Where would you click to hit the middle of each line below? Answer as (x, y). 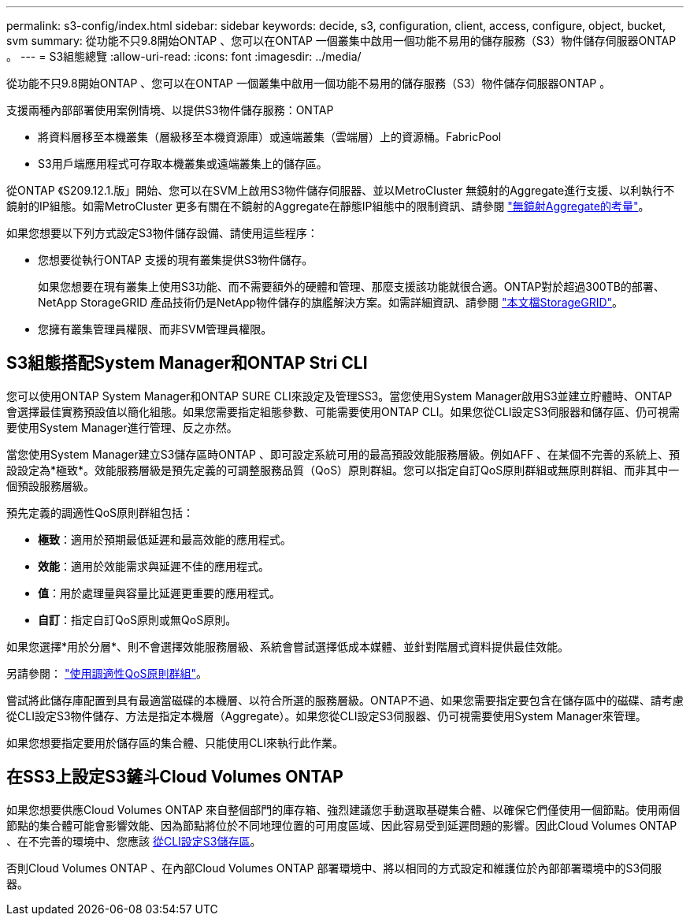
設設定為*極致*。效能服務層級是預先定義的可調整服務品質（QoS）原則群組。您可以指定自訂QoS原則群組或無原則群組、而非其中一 (343, 470)
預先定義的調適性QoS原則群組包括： (100, 512)
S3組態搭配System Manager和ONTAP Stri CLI (187, 363)
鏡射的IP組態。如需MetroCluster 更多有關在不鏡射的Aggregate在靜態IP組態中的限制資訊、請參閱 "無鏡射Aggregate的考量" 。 (328, 206)
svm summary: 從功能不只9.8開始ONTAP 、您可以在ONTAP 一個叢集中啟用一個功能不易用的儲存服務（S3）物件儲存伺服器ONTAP (341, 41)
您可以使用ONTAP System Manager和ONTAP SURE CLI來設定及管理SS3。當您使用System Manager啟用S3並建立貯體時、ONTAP (339, 396)
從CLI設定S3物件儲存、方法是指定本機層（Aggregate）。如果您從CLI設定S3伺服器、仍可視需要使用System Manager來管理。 (326, 716)
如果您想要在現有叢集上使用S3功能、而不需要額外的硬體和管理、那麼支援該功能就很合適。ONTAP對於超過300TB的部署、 (351, 286)
